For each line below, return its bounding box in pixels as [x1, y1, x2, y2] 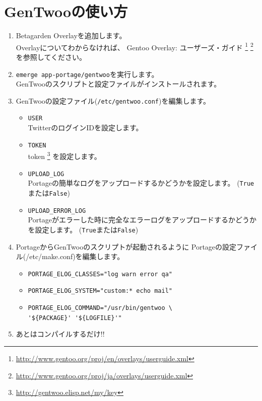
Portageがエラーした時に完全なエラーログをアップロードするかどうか [28, 214, 256, 225]
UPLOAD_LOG [28, 170, 64, 178]
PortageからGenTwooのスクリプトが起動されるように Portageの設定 [16, 241, 237, 252]
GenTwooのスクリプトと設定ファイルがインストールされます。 [16, 78, 221, 89]
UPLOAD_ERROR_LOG [28, 207, 86, 214]
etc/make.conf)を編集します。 [29, 251, 124, 262]
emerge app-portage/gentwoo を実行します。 [16, 68, 159, 79]
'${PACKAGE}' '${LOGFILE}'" [28, 314, 122, 322]
